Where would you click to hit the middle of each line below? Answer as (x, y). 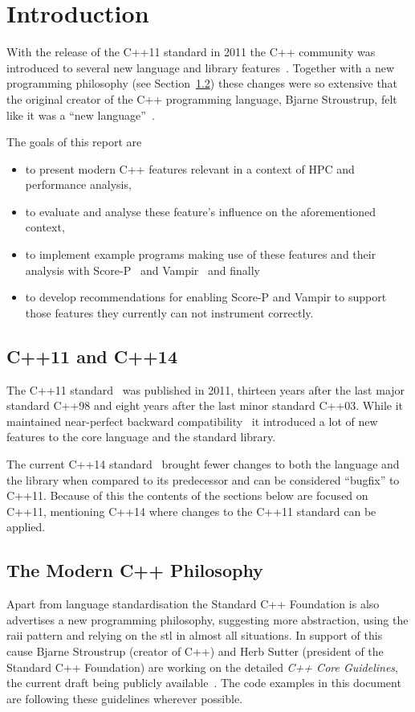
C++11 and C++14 (92, 356)
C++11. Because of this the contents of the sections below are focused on (187, 495)
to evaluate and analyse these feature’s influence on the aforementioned (201, 211)
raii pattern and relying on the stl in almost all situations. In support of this (195, 635)
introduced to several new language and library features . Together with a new (201, 67)
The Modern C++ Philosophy (135, 570)
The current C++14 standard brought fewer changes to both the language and (203, 464)
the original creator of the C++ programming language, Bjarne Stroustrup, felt (202, 98)
